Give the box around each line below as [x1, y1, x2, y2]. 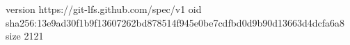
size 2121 [6, 29, 44, 43]
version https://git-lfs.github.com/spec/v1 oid [6, 2, 202, 16]
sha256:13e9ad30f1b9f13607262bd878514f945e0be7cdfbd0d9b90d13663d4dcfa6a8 [6, 15, 345, 29]
